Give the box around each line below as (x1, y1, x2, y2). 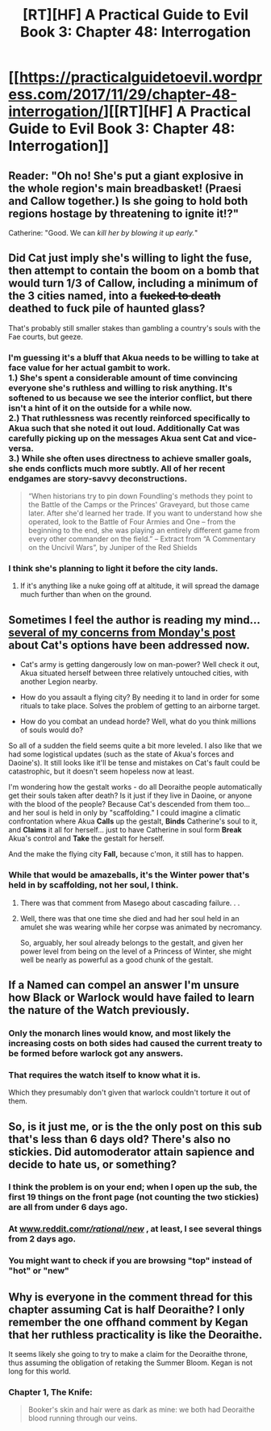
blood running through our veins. (27, 1413, 138, 1423)
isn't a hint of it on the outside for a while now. (8, 402, 192, 413)
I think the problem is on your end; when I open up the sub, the (8, 1182, 258, 1193)
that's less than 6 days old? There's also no (8, 1132, 231, 1146)
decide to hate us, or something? (8, 1158, 177, 1171)
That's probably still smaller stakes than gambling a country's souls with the (8, 323, 261, 332)
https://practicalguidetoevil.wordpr (19, 69, 263, 86)
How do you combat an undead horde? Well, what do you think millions (19, 716, 256, 727)
